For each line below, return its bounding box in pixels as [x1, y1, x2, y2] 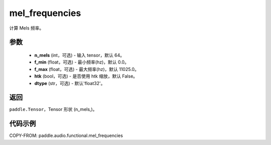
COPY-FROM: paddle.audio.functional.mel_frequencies [9, 132, 123, 138]
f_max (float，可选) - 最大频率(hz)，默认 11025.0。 [34, 66, 139, 72]
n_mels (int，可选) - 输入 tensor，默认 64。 [34, 52, 125, 58]
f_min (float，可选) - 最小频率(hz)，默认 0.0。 [34, 59, 129, 65]
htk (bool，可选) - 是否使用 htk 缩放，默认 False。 [34, 73, 138, 79]
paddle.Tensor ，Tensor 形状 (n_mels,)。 [9, 106, 97, 112]
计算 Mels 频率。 [9, 25, 44, 31]
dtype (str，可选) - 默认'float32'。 [34, 80, 105, 86]
